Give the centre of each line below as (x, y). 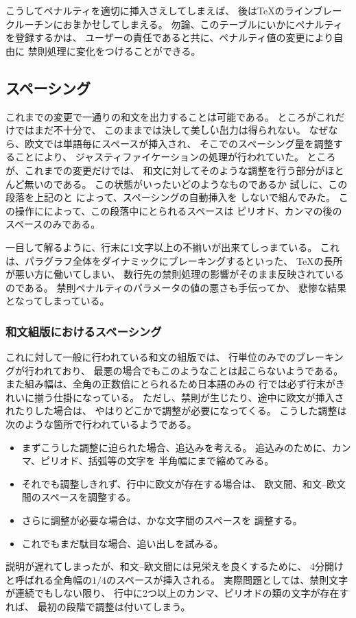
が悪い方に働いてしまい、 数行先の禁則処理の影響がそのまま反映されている (175, 274)
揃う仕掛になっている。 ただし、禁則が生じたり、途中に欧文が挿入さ (189, 397)
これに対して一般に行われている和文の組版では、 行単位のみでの (151, 357)
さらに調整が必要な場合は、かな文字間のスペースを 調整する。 (162, 520)
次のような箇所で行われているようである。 (101, 424)
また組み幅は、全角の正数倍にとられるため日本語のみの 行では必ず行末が (170, 384)
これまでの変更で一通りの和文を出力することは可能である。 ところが (161, 116)
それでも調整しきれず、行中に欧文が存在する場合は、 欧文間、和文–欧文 (184, 483)
